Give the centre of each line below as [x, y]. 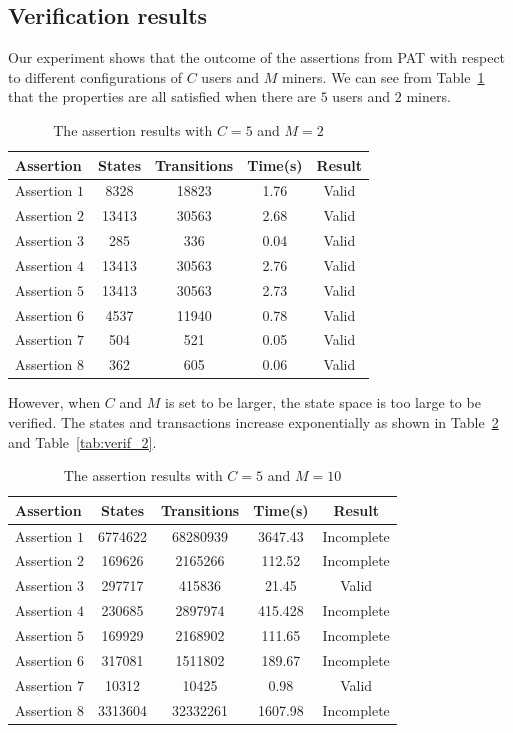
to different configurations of [95, 76]
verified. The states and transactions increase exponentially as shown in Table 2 [253, 422]
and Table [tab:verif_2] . [82, 441]
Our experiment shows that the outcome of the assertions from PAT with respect [257, 57]
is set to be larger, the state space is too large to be [323, 402]
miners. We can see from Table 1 [383, 76]
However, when [54, 402]
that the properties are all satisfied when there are [162, 96]
